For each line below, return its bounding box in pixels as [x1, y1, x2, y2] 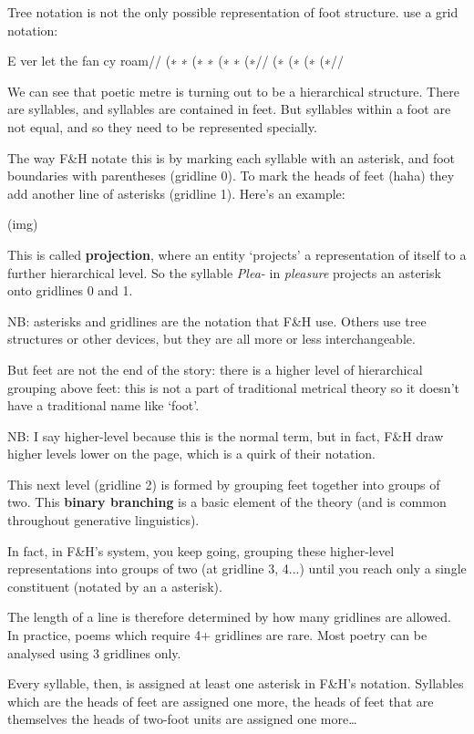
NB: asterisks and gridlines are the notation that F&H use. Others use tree [7, 311, 427, 330]
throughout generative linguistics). [7, 511, 200, 530]
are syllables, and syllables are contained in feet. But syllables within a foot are [7, 99, 451, 119]
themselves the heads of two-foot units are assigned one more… [7, 709, 357, 729]
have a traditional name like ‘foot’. [7, 396, 200, 415]
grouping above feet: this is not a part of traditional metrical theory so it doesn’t [7, 377, 459, 397]
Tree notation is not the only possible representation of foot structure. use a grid [7, 3, 459, 21]
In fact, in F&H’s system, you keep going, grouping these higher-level [7, 541, 395, 560]
